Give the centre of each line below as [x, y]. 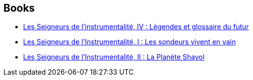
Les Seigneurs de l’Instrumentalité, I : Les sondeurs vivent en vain [129, 42]
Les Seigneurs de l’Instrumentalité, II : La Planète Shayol [114, 57]
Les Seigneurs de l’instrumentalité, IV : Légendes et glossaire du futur [136, 27]
